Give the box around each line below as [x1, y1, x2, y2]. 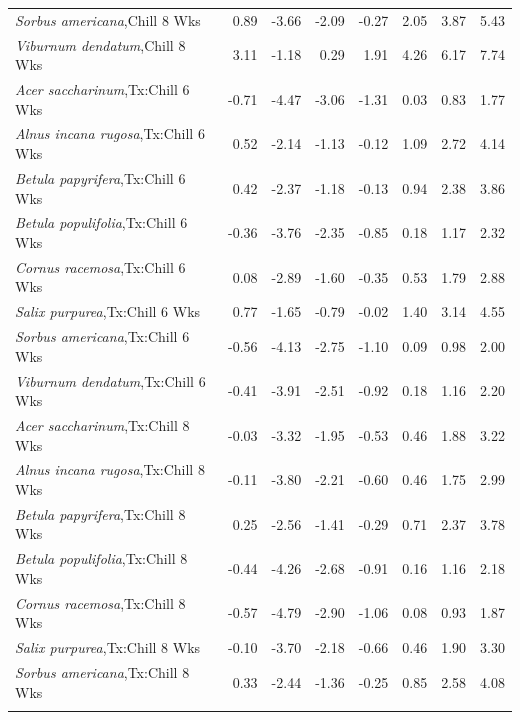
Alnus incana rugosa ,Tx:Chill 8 [15, 459, 205, 480]
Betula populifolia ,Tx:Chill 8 [15, 548, 188, 569]
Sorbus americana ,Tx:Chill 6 [15, 326, 190, 347]
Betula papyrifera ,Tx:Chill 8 [15, 503, 186, 524]
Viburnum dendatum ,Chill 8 [15, 34, 186, 55]
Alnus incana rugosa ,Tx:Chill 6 [15, 123, 205, 144]
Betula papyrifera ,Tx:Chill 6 [15, 167, 186, 188]
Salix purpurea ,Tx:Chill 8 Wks [15, 637, 201, 658]
